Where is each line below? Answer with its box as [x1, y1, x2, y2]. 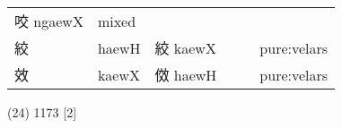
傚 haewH [154, 64, 217, 85]
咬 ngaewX [14, 11, 83, 31]
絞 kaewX [154, 38, 216, 58]
